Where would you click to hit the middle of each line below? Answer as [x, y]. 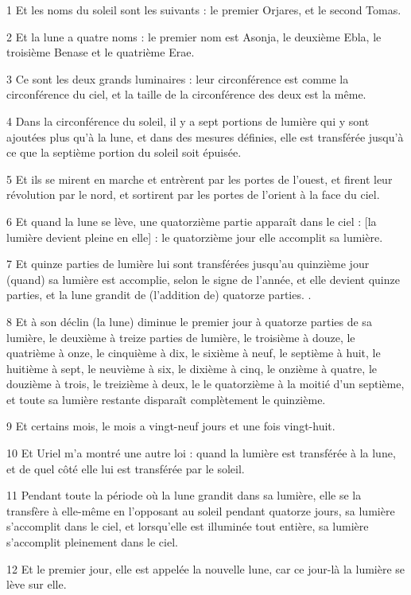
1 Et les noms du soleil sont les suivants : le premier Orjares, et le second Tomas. [204, 10]
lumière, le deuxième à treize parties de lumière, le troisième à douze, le [181, 337]
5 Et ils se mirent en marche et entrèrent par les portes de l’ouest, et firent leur [200, 179]
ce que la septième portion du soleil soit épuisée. [124, 152]
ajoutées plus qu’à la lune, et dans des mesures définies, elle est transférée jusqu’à [205, 136]
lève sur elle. [37, 584]
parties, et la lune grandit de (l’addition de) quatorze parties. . [159, 295]
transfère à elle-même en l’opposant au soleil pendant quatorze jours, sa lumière [201, 510]
